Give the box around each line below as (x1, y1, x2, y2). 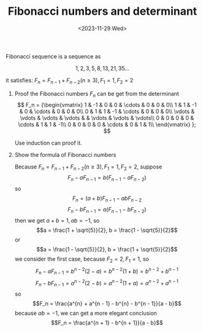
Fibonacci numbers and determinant (7, 4, 197, 18)
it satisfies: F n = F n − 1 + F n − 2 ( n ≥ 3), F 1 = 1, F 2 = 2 (6, 76, 134, 85)
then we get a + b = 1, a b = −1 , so (14, 216, 100, 224)
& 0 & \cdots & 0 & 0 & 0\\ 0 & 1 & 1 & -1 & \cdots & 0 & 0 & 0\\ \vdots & (19, 108, 195, 115)
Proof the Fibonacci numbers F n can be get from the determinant (14, 90, 179, 99)
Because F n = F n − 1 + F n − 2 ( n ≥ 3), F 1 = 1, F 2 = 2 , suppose (14, 163, 163, 172)
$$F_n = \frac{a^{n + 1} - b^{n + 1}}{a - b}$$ (50, 319, 163, 326)
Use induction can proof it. (14, 139, 82, 146)
